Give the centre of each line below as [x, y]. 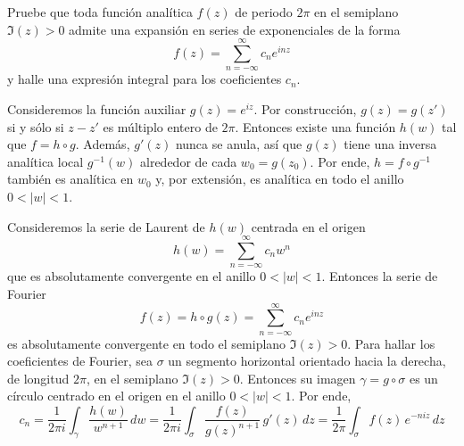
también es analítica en [70, 179]
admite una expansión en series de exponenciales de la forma [235, 29]
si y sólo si [36, 126]
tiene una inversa [390, 144]
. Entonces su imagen [298, 378]
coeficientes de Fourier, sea [80, 361]
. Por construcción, [305, 108]
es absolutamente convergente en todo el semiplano [147, 343]
